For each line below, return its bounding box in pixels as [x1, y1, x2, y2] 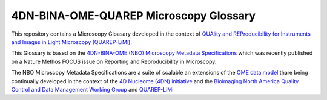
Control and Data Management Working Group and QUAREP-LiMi [11, 86, 174, 93]
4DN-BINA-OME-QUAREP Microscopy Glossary [11, 9, 256, 22]
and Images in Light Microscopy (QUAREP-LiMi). [11, 38, 133, 45]
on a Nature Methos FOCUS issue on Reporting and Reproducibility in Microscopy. [11, 58, 217, 65]
